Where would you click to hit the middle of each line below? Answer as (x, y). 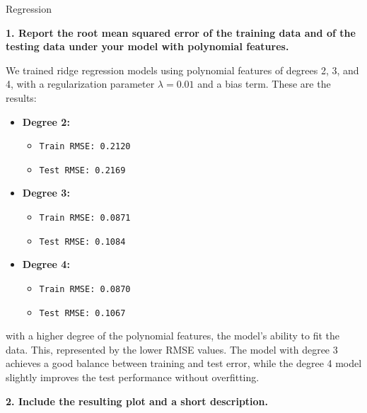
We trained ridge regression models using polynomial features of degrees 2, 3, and (182, 70)
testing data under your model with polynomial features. (147, 46)
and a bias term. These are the (264, 84)
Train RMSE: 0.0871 (85, 218)
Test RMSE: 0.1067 (82, 313)
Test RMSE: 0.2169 (82, 170)
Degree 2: (46, 121)
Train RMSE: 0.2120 (85, 147)
